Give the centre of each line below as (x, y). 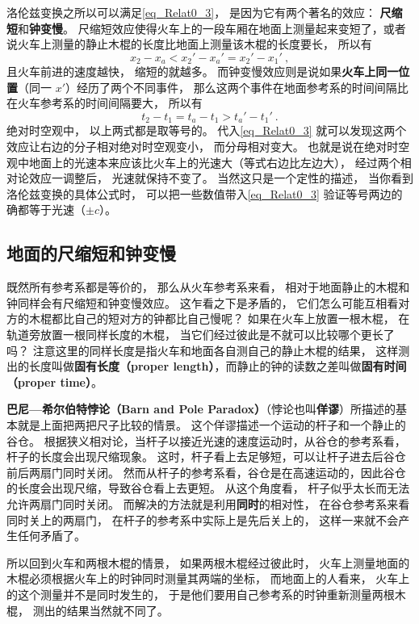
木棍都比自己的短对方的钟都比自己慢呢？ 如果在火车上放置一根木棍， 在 (219, 318)
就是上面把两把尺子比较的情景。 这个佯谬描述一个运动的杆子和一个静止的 (212, 424)
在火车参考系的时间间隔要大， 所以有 (105, 103)
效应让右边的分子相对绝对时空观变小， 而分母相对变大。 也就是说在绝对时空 (208, 147)
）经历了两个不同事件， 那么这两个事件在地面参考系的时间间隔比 (237, 87)
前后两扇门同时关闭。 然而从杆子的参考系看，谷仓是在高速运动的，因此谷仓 (206, 472)
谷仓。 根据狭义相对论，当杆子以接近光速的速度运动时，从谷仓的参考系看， (206, 440)
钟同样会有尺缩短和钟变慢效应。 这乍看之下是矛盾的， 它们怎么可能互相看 (203, 302)
